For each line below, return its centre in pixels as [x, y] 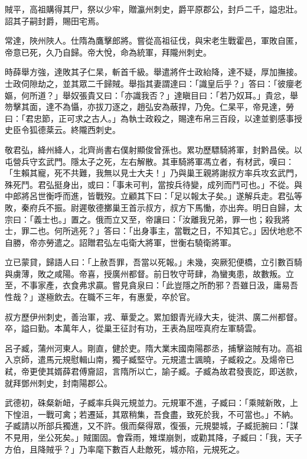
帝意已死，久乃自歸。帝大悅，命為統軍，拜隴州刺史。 [108, 52]
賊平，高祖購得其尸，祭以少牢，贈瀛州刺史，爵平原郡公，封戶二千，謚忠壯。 [153, 9]
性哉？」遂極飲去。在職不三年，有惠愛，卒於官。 [100, 297]
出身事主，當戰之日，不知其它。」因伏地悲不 [217, 231]
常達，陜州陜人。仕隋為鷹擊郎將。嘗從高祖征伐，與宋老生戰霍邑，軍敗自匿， [153, 40]
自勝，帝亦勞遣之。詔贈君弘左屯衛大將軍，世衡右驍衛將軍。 [120, 242]
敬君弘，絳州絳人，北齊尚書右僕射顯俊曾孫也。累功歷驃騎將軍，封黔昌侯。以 [153, 149]
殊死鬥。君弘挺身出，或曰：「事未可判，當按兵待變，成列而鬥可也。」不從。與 [153, 184]
